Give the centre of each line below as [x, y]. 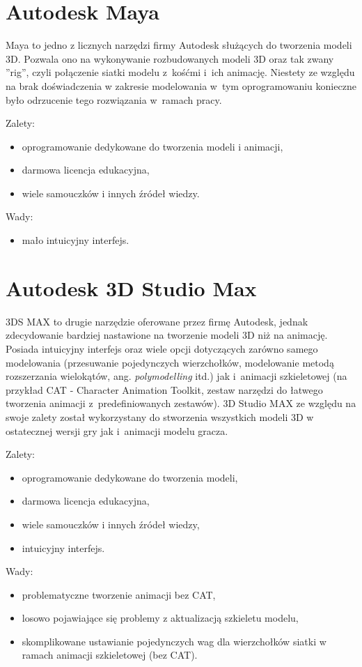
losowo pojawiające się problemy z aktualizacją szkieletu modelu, [160, 618]
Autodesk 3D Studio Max [131, 287]
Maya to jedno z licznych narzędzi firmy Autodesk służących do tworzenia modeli [179, 45]
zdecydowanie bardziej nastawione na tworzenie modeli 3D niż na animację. [167, 335]
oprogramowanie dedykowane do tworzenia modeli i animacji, [152, 146]
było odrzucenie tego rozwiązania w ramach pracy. [114, 99]
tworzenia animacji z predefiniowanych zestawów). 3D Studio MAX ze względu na [181, 403]
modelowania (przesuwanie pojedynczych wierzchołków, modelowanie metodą [170, 362]
